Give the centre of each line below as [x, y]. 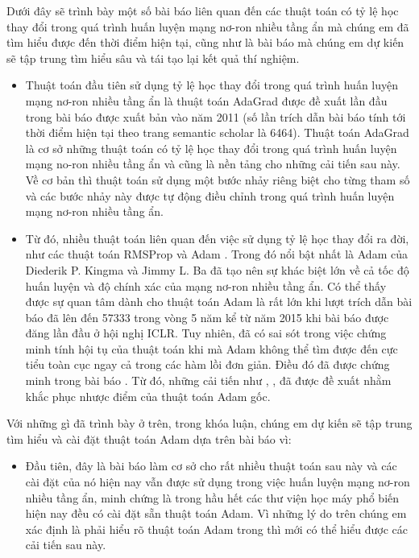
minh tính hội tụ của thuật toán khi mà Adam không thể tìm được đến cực [212, 348]
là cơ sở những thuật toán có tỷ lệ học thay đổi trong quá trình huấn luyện [211, 148]
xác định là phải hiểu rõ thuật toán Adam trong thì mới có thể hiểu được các [216, 529]
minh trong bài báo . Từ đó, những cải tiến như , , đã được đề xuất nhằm [208, 380]
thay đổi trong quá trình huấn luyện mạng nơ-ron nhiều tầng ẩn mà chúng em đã [208, 26]
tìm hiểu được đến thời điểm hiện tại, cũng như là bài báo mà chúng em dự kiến [205, 42]
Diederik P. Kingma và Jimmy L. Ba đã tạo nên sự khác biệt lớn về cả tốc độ [217, 269]
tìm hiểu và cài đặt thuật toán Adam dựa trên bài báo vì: [149, 438]
